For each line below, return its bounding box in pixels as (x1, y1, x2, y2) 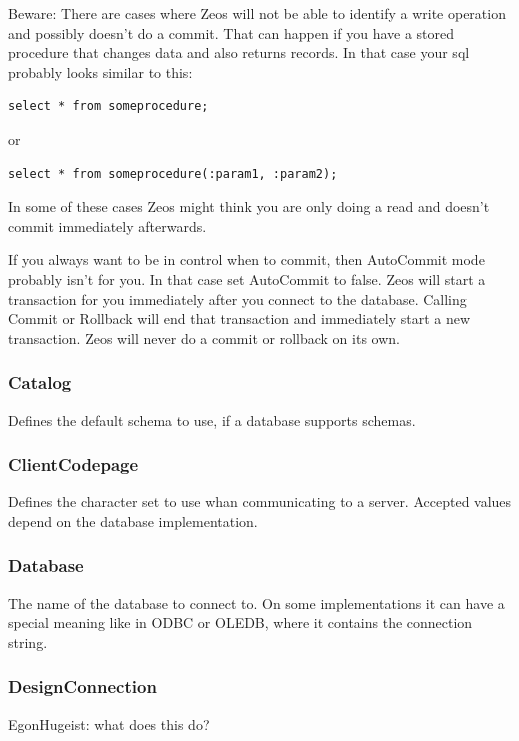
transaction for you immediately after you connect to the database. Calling (8, 288, 467, 309)
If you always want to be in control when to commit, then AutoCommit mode (8, 249, 485, 270)
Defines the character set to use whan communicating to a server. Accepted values (8, 491, 512, 512)
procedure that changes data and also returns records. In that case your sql (8, 42, 470, 63)
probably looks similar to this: (8, 61, 193, 82)
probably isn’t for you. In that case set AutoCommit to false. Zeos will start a (8, 268, 486, 289)
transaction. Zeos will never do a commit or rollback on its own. (8, 327, 400, 348)
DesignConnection (8, 674, 157, 699)
